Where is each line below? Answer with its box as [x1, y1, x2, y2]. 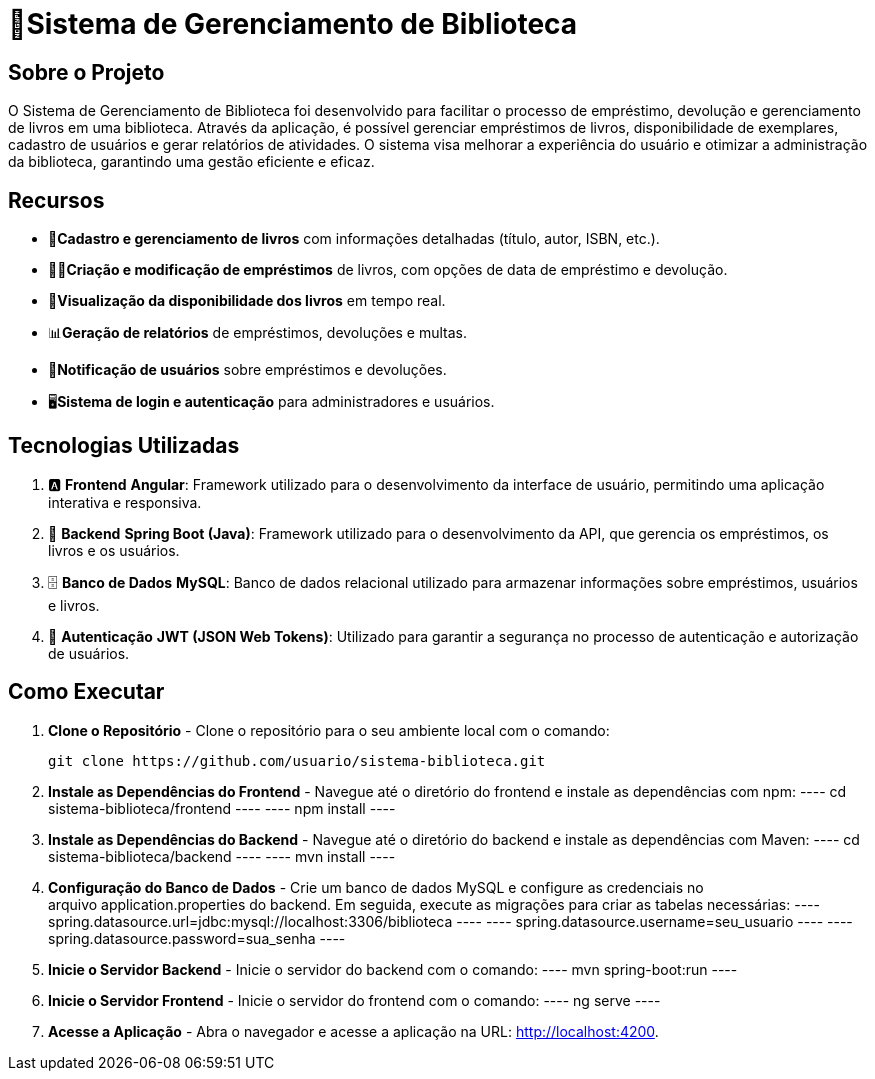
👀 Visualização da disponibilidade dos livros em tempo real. [48, 292, 446, 310]
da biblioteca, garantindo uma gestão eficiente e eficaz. [8, 153, 375, 171]
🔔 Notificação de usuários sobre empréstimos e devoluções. [48, 361, 447, 379]
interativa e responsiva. [48, 493, 202, 511]
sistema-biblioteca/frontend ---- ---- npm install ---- [48, 799, 396, 817]
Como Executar [8, 679, 165, 705]
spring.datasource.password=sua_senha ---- [48, 929, 346, 947]
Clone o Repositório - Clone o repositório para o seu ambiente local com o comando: [48, 721, 610, 739]
